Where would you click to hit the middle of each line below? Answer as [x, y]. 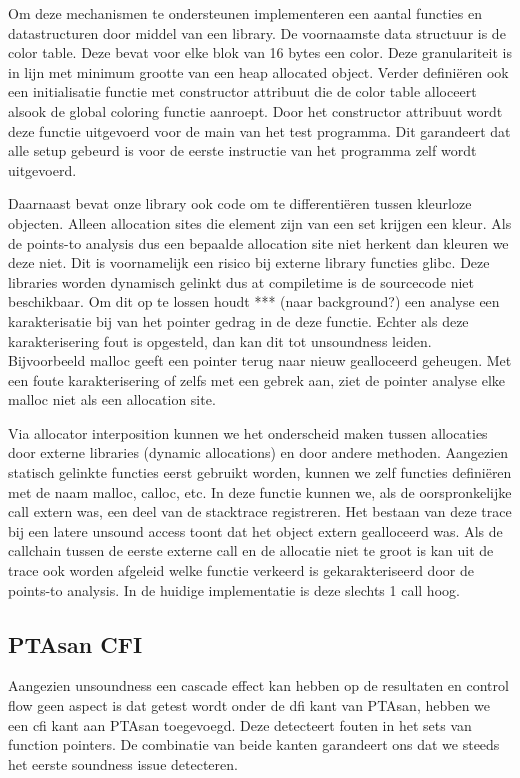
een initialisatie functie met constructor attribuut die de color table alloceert [242, 91]
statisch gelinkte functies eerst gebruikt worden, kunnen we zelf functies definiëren [260, 472]
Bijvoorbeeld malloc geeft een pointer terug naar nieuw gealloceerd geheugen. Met [260, 360]
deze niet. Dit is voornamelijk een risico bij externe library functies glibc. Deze [249, 262]
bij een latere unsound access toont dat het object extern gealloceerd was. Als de [255, 530]
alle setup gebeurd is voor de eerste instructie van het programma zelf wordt [242, 150]
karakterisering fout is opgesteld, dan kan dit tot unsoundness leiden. [220, 340]
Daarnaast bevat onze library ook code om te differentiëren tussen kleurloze [240, 203]
